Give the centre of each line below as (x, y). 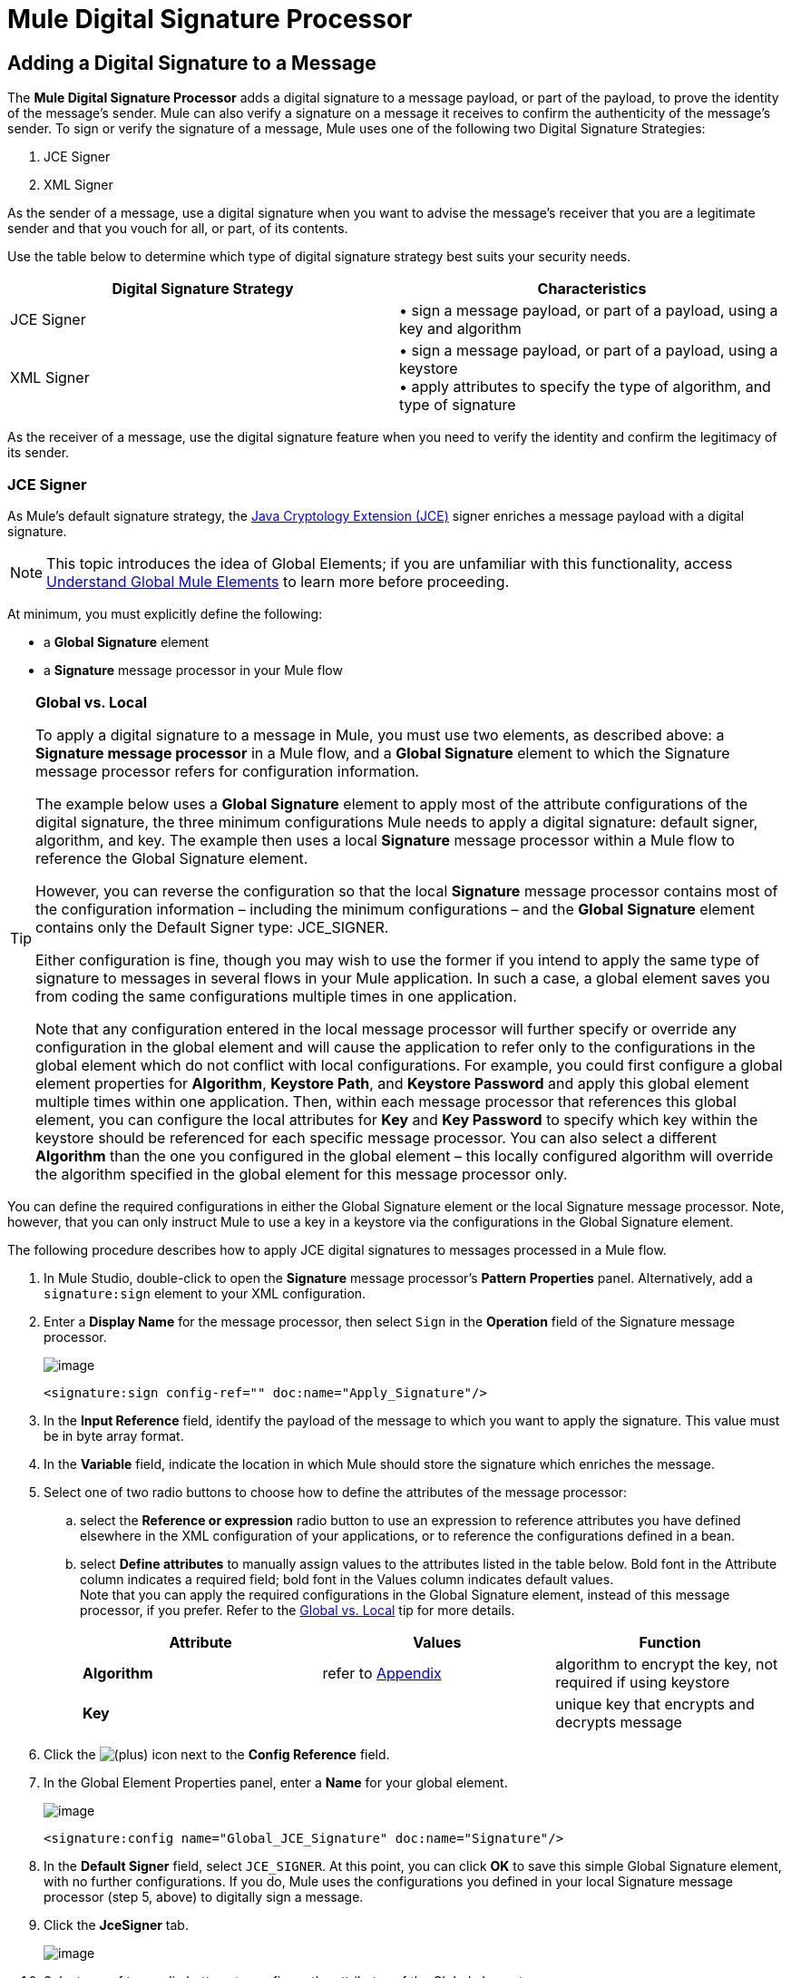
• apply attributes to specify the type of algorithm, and (585, 387)
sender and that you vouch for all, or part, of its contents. (178, 229)
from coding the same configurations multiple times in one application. (276, 996)
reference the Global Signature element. (172, 858)
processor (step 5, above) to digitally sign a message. (204, 1896)
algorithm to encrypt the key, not (667, 1664)
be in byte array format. (114, 1435)
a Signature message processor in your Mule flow (193, 670)
